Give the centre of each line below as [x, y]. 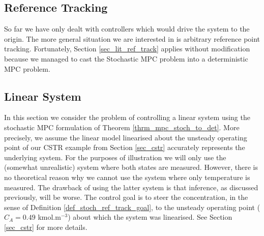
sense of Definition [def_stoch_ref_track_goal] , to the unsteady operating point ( [132, 207]
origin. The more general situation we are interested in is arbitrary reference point [132, 38]
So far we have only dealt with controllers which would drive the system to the [127, 29]
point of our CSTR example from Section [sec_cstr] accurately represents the [125, 147]
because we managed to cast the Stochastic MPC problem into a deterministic [126, 58]
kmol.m [49, 217]
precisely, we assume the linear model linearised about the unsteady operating [126, 137]
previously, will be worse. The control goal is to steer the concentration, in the [126, 197]
